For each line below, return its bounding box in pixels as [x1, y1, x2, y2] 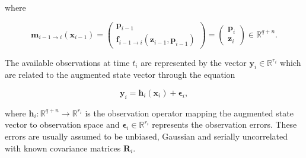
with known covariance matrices [5, 141, 121, 154]
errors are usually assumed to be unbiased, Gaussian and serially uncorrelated [5, 129, 288, 142]
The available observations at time [5, 56, 130, 68]
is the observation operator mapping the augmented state [85, 106, 294, 119]
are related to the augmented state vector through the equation [5, 68, 235, 81]
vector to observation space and [5, 118, 120, 131]
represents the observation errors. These [152, 118, 297, 131]
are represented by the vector [141, 56, 247, 68]
